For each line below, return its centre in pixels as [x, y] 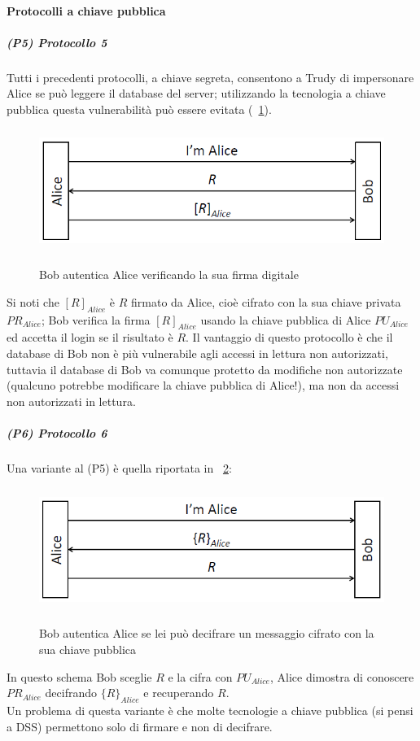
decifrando [71, 693]
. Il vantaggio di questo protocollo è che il [289, 337]
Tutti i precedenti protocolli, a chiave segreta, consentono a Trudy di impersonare [210, 77]
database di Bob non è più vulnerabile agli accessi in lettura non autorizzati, [197, 353]
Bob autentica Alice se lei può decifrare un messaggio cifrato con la [207, 633]
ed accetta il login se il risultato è [90, 337]
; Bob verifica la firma [96, 319]
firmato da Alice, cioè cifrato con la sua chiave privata [266, 301]
